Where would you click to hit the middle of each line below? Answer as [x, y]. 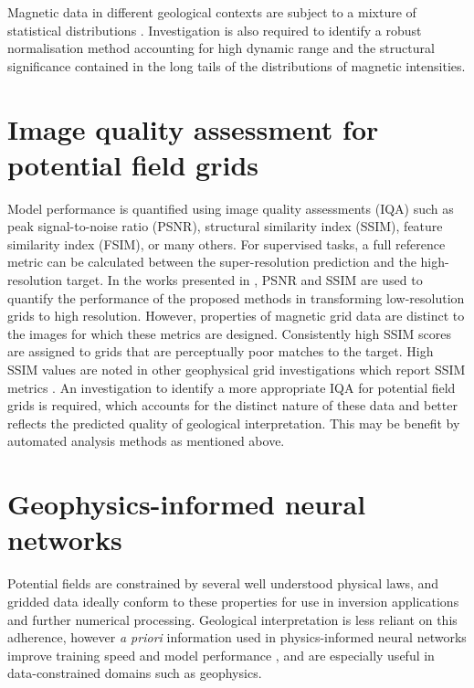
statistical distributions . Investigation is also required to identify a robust [215, 30]
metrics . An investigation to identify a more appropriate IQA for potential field [232, 387]
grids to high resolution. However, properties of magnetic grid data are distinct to [236, 316]
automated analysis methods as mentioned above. [146, 441]
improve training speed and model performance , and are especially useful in [221, 655]
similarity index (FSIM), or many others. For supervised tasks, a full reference [226, 243]
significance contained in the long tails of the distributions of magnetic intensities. [237, 65]
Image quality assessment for [193, 128]
